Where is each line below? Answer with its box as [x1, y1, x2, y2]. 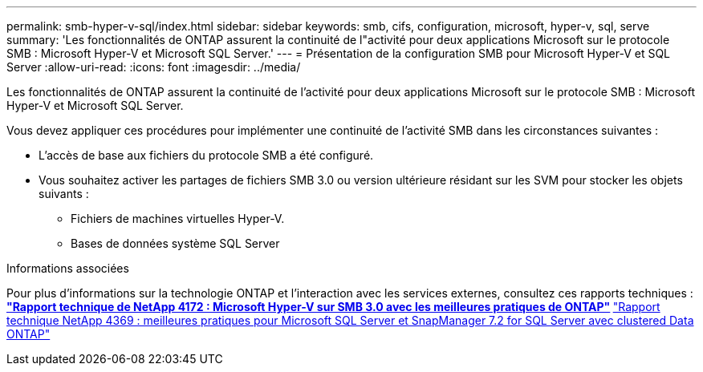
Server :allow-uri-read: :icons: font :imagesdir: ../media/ [6, 60, 301, 74]
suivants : [39, 187, 89, 200]
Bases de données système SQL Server [71, 237, 280, 250]
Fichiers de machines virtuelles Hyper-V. [71, 212, 285, 225]
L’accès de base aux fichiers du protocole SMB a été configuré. [39, 148, 374, 162]
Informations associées [6, 261, 129, 275]
